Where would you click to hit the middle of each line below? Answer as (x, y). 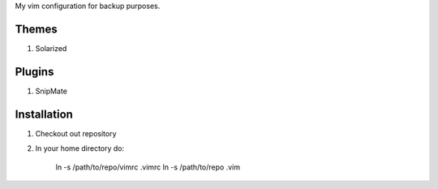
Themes (36, 29)
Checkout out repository (76, 133)
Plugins (34, 72)
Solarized (51, 48)
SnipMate (52, 91)
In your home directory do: (80, 148)
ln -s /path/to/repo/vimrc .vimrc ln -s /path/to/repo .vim (148, 167)
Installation (44, 114)
